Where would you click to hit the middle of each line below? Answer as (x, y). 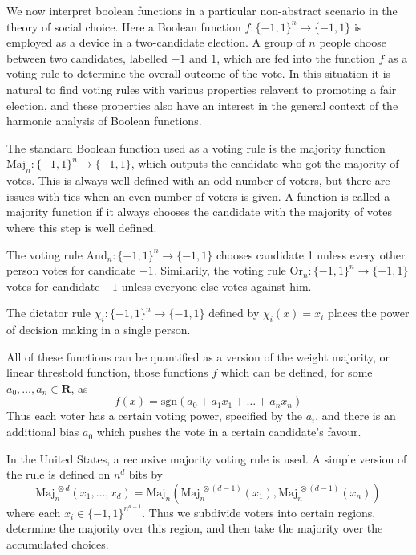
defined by (234, 313)
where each (34, 512)
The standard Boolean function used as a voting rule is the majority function (196, 147)
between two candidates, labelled (87, 57)
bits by (145, 474)
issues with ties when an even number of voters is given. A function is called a (198, 196)
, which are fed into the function (296, 57)
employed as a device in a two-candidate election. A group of (156, 42)
